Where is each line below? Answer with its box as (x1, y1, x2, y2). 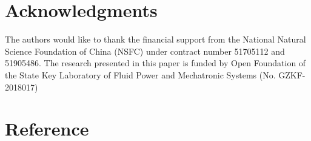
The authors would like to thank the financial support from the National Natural (5, 33, 306, 46)
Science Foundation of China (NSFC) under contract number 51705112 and (5, 44, 285, 57)
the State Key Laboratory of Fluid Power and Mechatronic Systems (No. (5, 68, 276, 81)
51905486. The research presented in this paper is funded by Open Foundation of (5, 57, 306, 69)
